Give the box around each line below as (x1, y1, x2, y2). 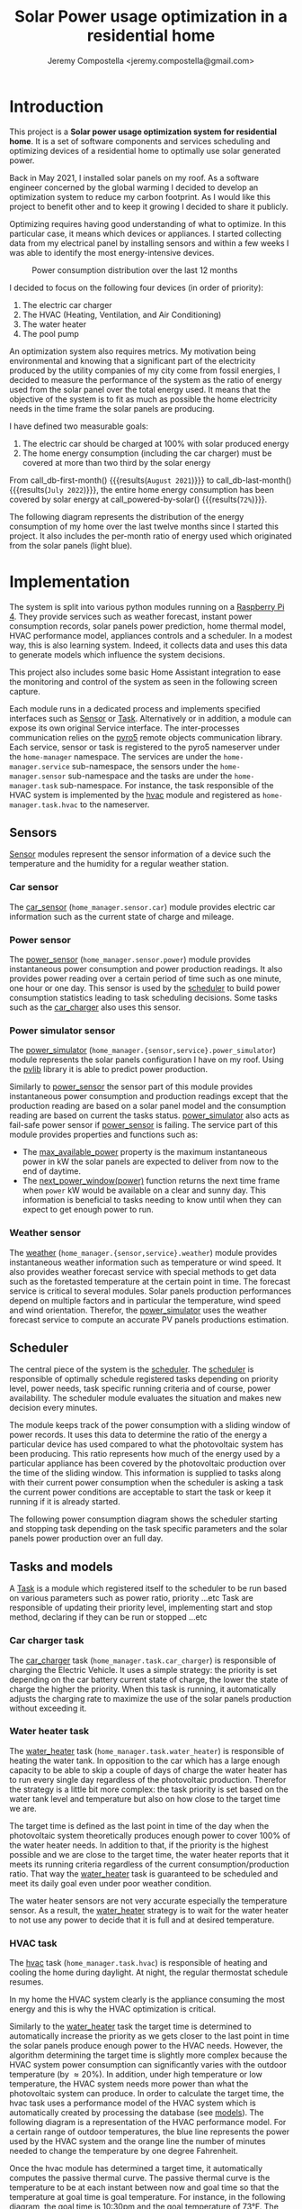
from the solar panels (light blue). (9, 540, 133, 550)
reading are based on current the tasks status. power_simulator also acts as (9, 1110, 290, 1121)
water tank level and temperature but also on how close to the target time (9, 1793, 281, 1804)
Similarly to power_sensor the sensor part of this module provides (9, 1081, 253, 1092)
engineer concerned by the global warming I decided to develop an (9, 182, 259, 193)
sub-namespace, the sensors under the (71, 760, 218, 771)
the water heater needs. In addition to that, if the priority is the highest (9, 1840, 269, 1850)
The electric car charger (22, 299, 112, 310)
